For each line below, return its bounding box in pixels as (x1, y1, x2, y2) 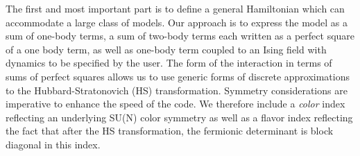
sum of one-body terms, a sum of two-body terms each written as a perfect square (6, 28, 355, 43)
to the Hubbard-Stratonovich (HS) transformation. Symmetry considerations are (6, 83, 348, 97)
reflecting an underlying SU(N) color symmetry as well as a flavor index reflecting (6, 110, 353, 124)
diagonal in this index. (6, 137, 101, 151)
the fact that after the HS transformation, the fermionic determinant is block (6, 123, 334, 138)
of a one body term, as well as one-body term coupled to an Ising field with (6, 42, 327, 56)
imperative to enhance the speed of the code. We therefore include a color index (6, 96, 345, 111)
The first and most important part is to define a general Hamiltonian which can (6, 1, 345, 15)
